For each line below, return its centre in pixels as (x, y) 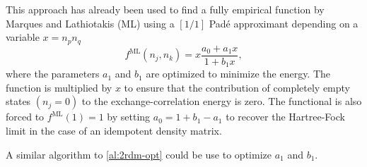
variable (23, 37)
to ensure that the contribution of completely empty (237, 87)
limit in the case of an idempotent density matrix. (114, 130)
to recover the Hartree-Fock (285, 117)
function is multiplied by (59, 87)
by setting (129, 117)
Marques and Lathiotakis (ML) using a (90, 23)
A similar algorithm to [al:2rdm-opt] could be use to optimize (139, 154)
